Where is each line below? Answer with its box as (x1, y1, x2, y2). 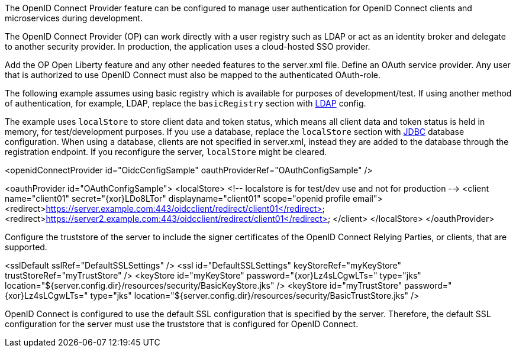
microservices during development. (5, 13, 143, 23)
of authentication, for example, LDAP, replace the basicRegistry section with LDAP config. (5, 98, 366, 108)
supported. (5, 242, 47, 252)
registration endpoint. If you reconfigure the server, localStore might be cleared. (5, 147, 327, 157)
